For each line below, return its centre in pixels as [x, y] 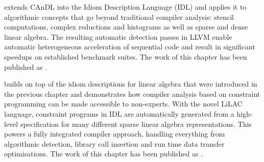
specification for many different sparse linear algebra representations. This [136, 124]
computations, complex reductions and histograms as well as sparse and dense [126, 27]
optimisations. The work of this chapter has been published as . [104, 154]
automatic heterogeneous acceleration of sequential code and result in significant [130, 47]
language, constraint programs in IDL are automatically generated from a [119, 113]
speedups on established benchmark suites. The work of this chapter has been [126, 56]
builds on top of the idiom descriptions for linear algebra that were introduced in [131, 84]
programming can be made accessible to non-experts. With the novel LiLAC [123, 104]
